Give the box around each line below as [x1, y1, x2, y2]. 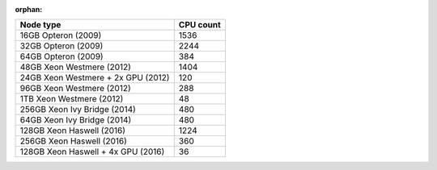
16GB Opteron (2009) [19, 30, 102, 41]
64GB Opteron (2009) [19, 51, 104, 62]
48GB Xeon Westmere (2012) [19, 61, 131, 73]
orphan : [15, 5, 43, 14]
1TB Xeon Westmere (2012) [19, 93, 124, 105]
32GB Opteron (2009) [19, 40, 104, 52]
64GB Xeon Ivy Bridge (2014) [19, 114, 132, 126]
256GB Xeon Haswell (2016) [19, 135, 127, 147]
